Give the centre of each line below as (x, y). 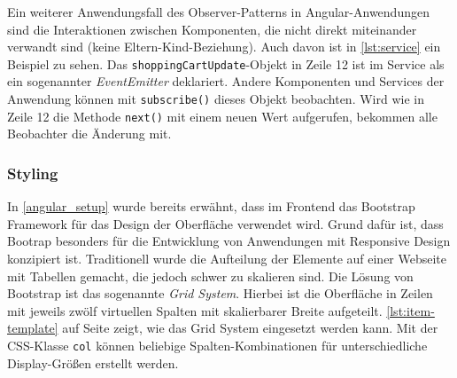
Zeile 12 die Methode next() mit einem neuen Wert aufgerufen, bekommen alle (222, 116)
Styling (33, 173)
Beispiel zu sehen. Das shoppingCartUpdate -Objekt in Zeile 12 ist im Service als (226, 63)
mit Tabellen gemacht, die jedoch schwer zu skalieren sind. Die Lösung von (210, 276)
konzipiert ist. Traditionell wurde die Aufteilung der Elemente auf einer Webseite (227, 258)
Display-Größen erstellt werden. (93, 362)
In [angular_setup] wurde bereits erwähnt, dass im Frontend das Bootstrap (211, 206)
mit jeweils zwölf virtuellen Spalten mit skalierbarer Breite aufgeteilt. (195, 310)
